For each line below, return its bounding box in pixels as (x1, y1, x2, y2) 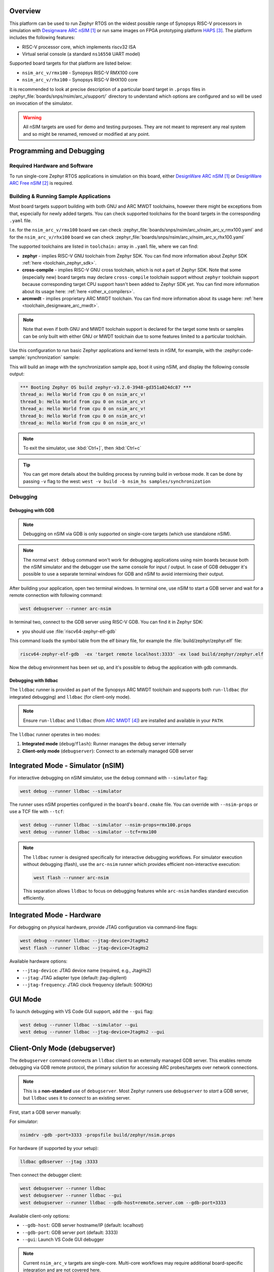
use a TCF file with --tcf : (9, 808, 64, 814)
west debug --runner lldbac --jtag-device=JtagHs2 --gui (20, 1029, 165, 1035)
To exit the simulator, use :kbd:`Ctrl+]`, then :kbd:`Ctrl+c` (23, 445, 142, 451)
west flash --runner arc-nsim (33, 875, 109, 881)
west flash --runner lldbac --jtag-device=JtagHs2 (20, 945, 149, 951)
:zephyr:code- (223, 347, 253, 353)
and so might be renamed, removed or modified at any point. (23, 131, 150, 137)
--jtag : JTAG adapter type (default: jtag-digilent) (22, 974, 127, 980)
